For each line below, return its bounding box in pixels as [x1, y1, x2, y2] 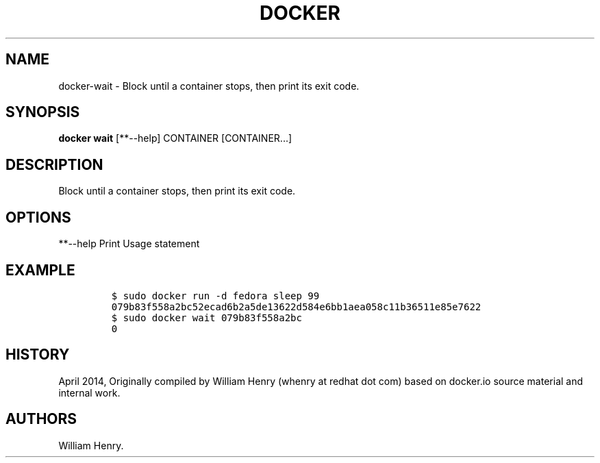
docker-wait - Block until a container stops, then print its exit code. [58, 79, 360, 92]
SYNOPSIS [5, 103, 80, 121]
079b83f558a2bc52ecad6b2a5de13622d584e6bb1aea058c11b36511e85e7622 [111, 301, 482, 312]
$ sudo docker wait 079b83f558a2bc [111, 312, 302, 323]
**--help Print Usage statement [58, 238, 200, 250]
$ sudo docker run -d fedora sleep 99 [111, 290, 320, 301]
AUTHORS [5, 410, 77, 428]
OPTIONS [5, 208, 71, 226]
